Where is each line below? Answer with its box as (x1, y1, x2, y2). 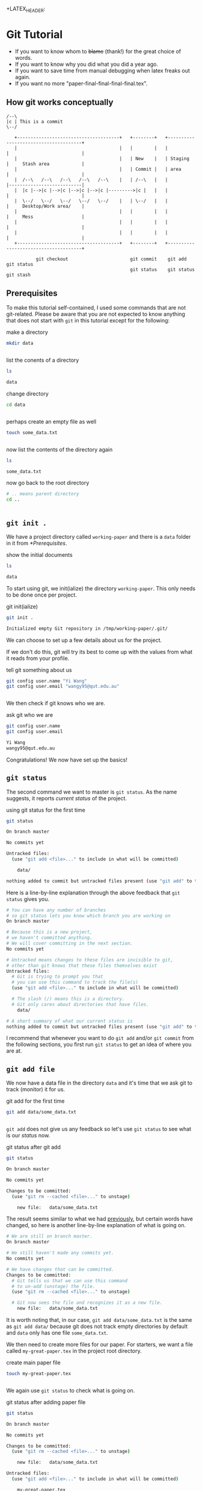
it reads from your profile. (6, 655, 70, 662)
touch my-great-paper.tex (6, 1371, 71, 1377)
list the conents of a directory (6, 356, 79, 364)
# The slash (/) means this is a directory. (11, 996, 125, 1002)
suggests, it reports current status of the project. (6, 794, 127, 802)
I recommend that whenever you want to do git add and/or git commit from (6, 1034, 194, 1042)
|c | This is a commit (6, 118, 63, 124)
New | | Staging (135, 155, 189, 162)
